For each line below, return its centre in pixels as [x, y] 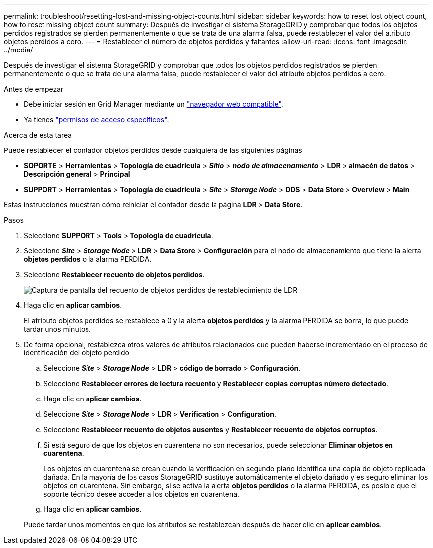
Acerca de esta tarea [38, 135]
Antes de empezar [34, 89]
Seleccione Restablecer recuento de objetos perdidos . [114, 274]
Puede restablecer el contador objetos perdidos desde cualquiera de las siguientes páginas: [154, 150]
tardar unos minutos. [57, 329]
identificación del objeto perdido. [78, 353]
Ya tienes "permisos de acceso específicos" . [96, 120]
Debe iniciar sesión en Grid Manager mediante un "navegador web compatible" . [153, 104]
